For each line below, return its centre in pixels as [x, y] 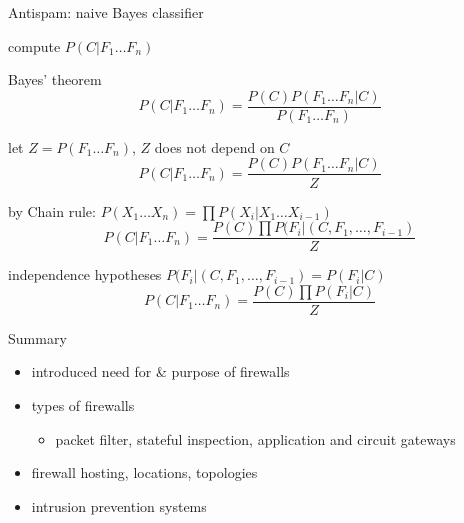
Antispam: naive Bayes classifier [106, 12]
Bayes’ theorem [55, 79]
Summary [37, 337]
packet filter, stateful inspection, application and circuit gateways [255, 438]
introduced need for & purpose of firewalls [160, 371]
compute [34, 45]
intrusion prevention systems [119, 505]
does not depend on [214, 146]
